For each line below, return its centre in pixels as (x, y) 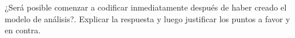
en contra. (23, 30)
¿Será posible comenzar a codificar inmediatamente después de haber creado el (146, 7)
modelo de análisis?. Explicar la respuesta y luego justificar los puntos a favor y (147, 18)
